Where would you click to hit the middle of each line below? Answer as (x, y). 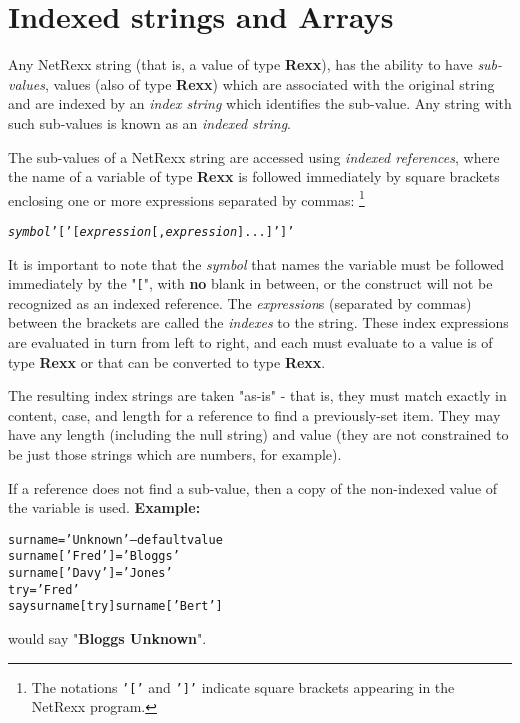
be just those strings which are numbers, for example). (175, 454)
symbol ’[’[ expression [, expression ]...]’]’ (151, 231)
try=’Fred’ (44, 589)
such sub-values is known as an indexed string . (149, 122)
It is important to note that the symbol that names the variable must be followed (256, 263)
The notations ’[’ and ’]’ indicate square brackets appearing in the (243, 686)
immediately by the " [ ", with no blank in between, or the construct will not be (250, 283)
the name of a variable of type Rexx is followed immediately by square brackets (254, 176)
